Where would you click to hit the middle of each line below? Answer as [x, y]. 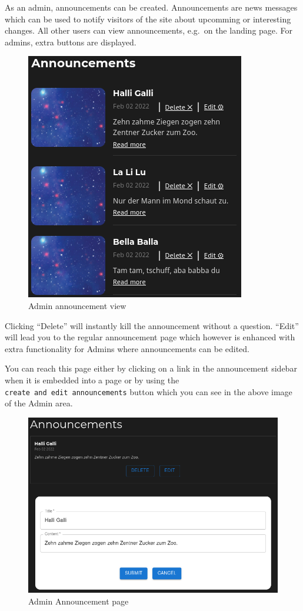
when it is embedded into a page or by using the [92, 380]
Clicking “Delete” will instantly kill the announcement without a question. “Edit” [152, 325]
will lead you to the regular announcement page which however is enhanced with [150, 337]
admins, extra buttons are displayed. [71, 42]
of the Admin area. [39, 403]
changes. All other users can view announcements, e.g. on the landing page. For [149, 30]
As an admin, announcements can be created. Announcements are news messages [151, 7]
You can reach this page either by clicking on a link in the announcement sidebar [151, 368]
